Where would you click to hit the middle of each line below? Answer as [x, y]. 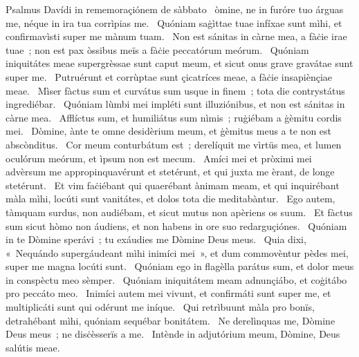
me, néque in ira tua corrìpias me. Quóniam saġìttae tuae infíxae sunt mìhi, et [174, 22]
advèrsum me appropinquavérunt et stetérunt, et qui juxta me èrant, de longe [170, 172]
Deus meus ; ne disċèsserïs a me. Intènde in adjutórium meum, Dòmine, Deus [173, 334]
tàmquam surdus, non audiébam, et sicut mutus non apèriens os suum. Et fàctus [179, 212]
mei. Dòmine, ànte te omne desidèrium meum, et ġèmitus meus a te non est [169, 131]
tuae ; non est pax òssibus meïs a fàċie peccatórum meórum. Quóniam [157, 49]
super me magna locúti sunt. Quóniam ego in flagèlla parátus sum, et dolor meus [180, 266]
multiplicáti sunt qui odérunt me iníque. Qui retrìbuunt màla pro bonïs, [160, 307]
